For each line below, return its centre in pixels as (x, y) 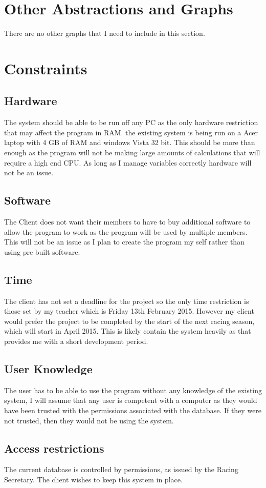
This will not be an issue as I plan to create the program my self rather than (124, 242)
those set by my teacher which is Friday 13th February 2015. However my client (129, 311)
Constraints (46, 68)
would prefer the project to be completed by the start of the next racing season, (129, 321)
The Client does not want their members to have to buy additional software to (127, 222)
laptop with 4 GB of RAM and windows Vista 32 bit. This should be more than (130, 142)
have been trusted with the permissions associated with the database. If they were (133, 410)
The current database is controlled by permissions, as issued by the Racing (121, 469)
